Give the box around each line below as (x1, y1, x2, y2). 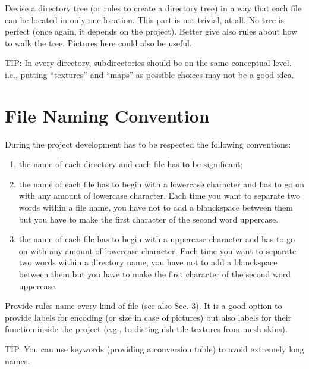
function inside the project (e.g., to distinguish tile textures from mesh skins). (5, 323, 288, 335)
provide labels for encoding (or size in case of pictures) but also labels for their (5, 311, 292, 323)
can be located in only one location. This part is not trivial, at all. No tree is (5, 13, 285, 26)
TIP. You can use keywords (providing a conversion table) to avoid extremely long (5, 343, 304, 355)
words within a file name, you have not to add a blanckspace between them (18, 201, 293, 214)
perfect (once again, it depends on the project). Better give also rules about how (5, 25, 298, 37)
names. (5, 354, 30, 367)
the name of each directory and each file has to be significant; (18, 158, 243, 170)
